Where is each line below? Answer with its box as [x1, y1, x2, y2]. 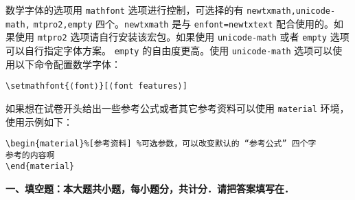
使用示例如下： [5, 114, 73, 129]
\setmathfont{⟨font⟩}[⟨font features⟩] [5, 81, 187, 91]
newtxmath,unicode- [247, 6, 336, 16]
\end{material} [5, 162, 75, 172]
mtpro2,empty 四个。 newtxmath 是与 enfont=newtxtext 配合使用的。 [33, 16, 334, 30]
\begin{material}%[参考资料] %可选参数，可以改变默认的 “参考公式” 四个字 [5, 139, 317, 149]
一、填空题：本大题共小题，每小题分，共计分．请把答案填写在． [5, 181, 294, 196]
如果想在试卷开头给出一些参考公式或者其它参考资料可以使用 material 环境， [5, 100, 350, 115]
